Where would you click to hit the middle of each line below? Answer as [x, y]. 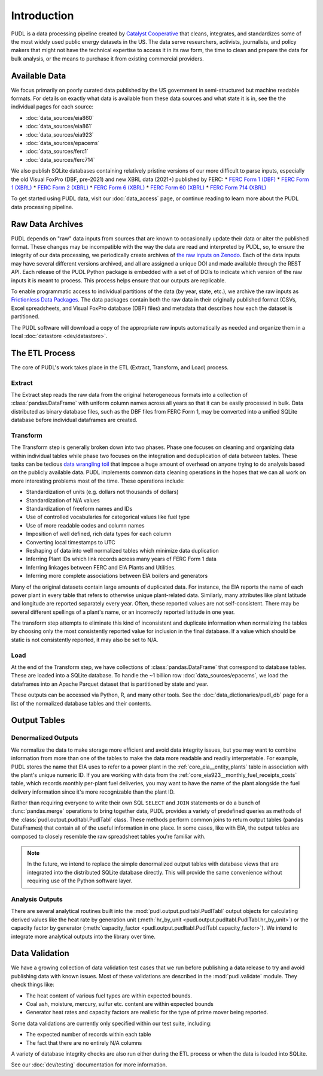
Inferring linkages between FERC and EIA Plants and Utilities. [101, 567]
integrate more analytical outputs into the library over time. [83, 936]
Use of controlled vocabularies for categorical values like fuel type [108, 517]
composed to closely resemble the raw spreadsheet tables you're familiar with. [108, 836]
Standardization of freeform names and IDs [79, 509]
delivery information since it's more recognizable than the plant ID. [93, 792]
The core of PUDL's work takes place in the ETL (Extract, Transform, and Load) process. [120, 367]
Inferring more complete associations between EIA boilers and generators [117, 576]
